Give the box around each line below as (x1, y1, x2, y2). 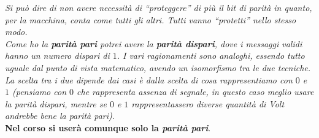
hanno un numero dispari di (5, 49, 110, 62)
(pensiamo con (12, 85, 67, 98)
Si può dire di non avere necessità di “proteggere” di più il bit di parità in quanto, (5, 1, 312, 13)
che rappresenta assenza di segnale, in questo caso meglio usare (77, 85, 314, 98)
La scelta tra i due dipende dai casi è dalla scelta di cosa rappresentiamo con (5, 73, 293, 86)
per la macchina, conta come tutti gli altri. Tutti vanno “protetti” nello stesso (5, 13, 296, 26)
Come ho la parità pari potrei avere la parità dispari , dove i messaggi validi (5, 37, 302, 50)
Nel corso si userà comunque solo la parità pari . (5, 121, 211, 134)
